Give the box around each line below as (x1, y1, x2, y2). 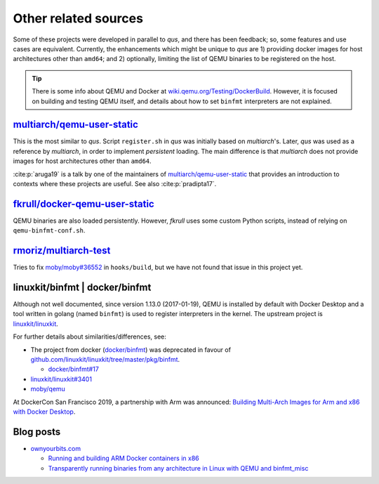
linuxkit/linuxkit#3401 (30, 374, 93, 383)
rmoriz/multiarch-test (13, 244, 111, 256)
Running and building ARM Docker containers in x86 (48, 454, 199, 463)
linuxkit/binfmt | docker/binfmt (13, 281, 152, 293)
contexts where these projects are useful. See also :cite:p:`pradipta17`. (13, 179, 217, 188)
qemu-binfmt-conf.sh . (13, 226, 86, 235)
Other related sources (13, 11, 144, 26)
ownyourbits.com (30, 444, 81, 452)
